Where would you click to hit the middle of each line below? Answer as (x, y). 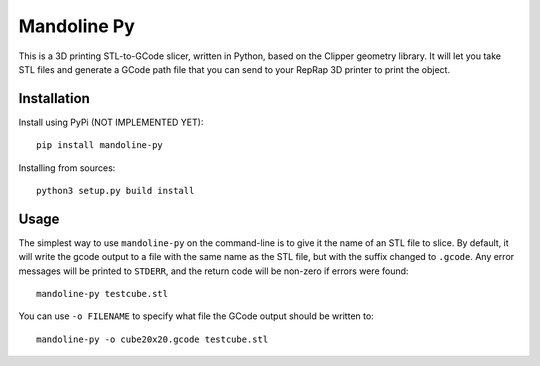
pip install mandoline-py (100, 145)
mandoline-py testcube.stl (102, 294)
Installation (54, 98)
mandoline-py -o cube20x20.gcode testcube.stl (152, 339)
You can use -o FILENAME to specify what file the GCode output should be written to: (196, 316)
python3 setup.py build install (115, 191)
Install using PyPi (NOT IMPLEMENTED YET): (111, 122)
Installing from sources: (67, 167)
